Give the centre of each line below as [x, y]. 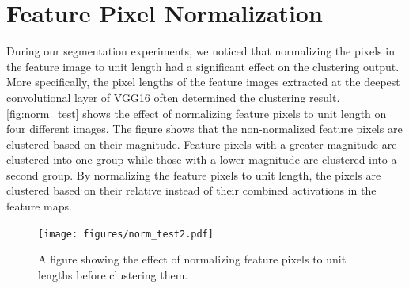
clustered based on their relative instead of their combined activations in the [191, 190]
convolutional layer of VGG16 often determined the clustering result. [173, 97]
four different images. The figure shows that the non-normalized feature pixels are [204, 129]
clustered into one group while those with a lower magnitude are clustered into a [202, 159]
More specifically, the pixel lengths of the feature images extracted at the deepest [203, 82]
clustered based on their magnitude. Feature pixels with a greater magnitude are [202, 144]
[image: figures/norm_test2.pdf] [126, 234]
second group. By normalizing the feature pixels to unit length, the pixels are [194, 174]
